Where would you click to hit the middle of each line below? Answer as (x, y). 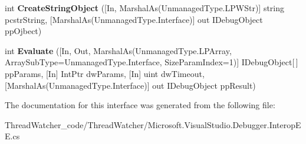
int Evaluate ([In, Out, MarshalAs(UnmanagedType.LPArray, (118, 50)
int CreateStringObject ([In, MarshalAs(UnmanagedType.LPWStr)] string (145, 8)
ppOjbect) (23, 31)
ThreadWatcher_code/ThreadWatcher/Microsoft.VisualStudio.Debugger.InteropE (153, 124)
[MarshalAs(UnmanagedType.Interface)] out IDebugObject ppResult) (130, 85)
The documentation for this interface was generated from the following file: (140, 105)
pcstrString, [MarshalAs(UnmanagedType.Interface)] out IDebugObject (134, 19)
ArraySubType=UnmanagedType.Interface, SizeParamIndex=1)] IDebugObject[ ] (152, 62)
